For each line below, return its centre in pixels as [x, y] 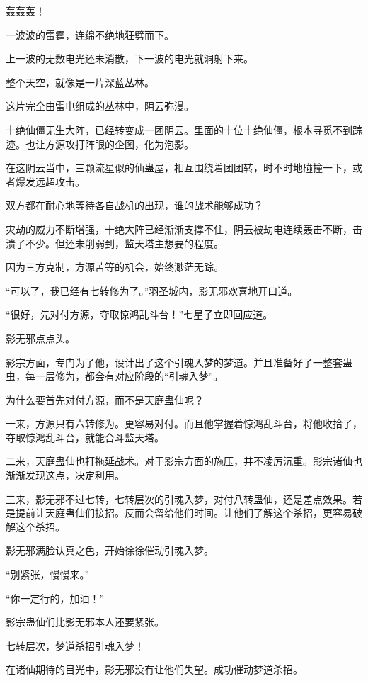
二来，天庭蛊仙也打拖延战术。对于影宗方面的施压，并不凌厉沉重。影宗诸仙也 [184, 461]
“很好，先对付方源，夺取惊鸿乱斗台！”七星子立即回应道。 [139, 314]
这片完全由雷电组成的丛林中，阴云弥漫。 [100, 106]
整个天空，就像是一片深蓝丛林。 [80, 82]
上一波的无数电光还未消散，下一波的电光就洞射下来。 [130, 58]
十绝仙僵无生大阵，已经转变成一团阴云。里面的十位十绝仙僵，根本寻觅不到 [179, 129]
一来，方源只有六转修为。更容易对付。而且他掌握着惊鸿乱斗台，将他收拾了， [184, 423]
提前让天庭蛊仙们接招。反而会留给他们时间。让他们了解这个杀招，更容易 [184, 513]
